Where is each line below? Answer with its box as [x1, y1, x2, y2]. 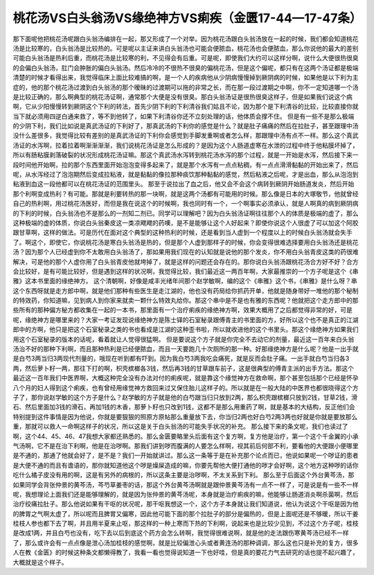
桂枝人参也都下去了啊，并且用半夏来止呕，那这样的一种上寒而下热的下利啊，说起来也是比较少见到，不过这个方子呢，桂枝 [12, 520, 359, 528]
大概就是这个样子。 [12, 558, 68, 566]
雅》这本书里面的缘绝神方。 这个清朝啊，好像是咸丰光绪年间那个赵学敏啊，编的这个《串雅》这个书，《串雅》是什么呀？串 [12, 277, 357, 285]
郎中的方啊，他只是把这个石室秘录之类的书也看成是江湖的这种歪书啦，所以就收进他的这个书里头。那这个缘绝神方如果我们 [12, 326, 359, 334]
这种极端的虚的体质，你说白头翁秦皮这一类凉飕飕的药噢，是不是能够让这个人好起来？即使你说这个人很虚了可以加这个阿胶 [12, 218, 359, 227]
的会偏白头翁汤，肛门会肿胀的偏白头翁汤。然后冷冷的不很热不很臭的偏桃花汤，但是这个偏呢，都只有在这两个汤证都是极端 [12, 63, 359, 72]
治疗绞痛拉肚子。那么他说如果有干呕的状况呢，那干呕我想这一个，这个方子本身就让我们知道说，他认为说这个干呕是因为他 [12, 499, 359, 508]
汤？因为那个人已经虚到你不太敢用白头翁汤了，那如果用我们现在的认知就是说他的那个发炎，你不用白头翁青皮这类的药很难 [12, 248, 359, 256]
